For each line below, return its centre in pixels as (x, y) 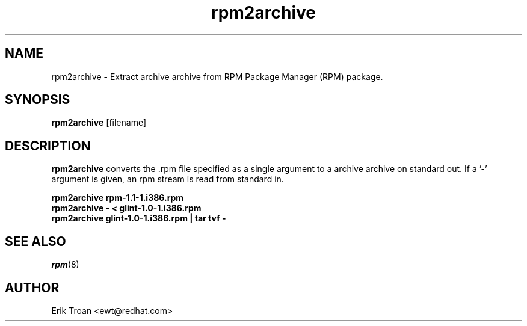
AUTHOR (32, 288)
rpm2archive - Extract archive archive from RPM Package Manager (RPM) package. (217, 76)
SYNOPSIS (38, 100)
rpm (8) (65, 265)
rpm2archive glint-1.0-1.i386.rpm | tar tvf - (139, 218)
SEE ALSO (35, 241)
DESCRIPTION (48, 146)
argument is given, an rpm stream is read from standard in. (168, 179)
